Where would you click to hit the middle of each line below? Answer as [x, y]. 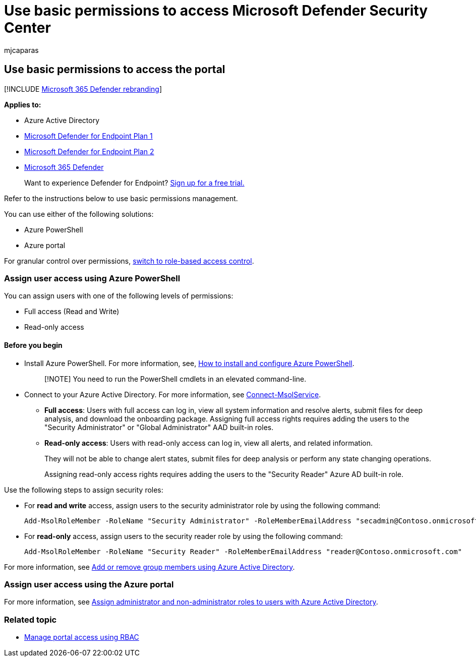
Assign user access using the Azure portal [89, 584]
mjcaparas [21, 50]
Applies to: [23, 104]
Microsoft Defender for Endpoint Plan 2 [89, 151]
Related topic [31, 619]
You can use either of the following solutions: [79, 214]
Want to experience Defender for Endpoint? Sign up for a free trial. [134, 183]
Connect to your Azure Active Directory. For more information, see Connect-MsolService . [173, 394]
